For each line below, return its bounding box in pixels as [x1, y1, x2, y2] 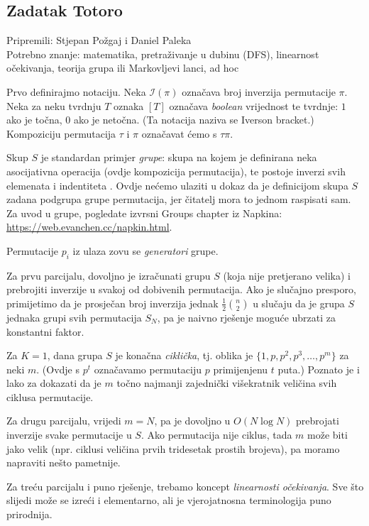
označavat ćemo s [141, 126, 217, 141]
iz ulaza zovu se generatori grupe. [72, 243, 219, 258]
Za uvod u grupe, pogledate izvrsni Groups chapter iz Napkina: [6, 205, 282, 220]
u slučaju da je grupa [253, 295, 345, 310]
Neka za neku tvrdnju [6, 98, 101, 113]
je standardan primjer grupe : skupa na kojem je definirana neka [40, 150, 317, 165]
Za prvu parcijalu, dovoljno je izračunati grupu [6, 268, 211, 283]
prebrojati [296, 413, 339, 428]
